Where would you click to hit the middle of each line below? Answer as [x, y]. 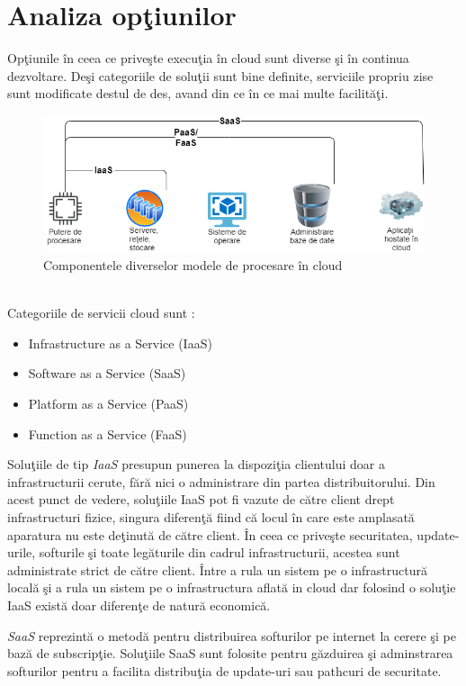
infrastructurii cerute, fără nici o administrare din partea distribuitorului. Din [221, 481]
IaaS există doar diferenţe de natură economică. [139, 605]
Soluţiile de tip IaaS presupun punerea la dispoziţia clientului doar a [196, 464]
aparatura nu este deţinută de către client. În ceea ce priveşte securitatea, [210, 534]
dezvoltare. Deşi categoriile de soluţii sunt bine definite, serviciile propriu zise [220, 75]
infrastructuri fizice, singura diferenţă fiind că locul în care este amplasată [211, 516]
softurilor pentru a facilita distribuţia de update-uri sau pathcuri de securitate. [224, 670]
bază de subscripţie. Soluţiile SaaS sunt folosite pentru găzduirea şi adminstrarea [230, 653]
